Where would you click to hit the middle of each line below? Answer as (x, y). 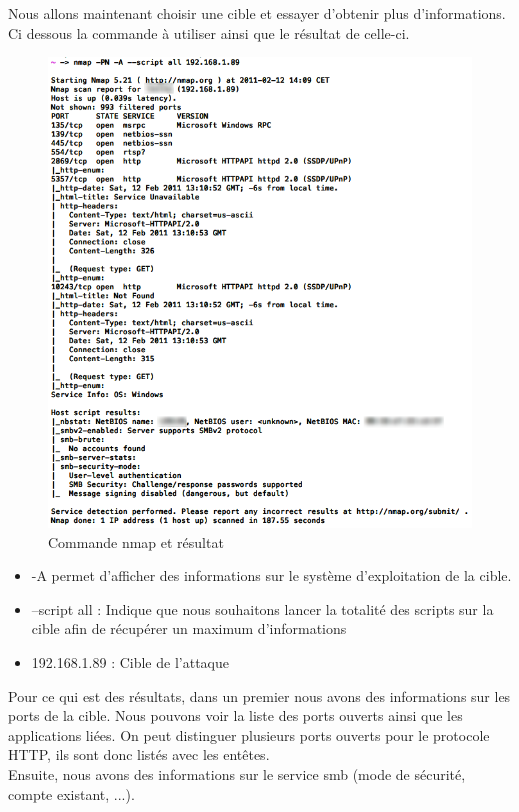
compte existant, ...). (71, 793)
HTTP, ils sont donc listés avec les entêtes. (139, 754)
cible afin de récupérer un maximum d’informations (189, 628)
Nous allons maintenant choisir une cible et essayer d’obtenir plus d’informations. (257, 13)
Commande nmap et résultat (136, 541)
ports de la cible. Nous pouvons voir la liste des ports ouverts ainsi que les (235, 715)
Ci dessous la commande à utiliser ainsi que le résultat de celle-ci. (209, 32)
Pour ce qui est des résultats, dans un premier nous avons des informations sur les (259, 695)
